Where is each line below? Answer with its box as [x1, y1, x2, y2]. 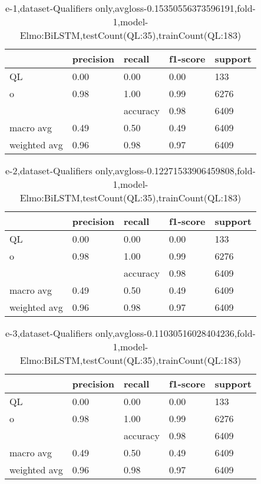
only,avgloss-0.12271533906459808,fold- [95, 164, 256, 177]
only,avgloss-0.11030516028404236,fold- [95, 326, 256, 340]
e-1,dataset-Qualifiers [5, 1, 92, 15]
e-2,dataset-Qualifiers [5, 164, 92, 177]
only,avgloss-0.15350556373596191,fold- [95, 1, 256, 15]
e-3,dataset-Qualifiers [5, 326, 92, 340]
